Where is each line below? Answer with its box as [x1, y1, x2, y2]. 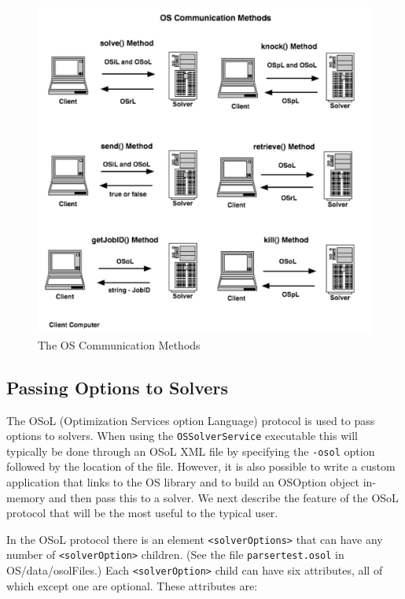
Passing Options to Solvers [6, 375, 228, 399]
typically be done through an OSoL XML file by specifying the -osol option [6, 442, 375, 459]
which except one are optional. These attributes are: [6, 577, 258, 593]
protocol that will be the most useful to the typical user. [6, 505, 278, 521]
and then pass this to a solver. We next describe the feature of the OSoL [49, 489, 399, 505]
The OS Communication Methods [38, 336, 201, 353]
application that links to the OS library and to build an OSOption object [6, 474, 360, 490]
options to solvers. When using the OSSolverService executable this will [6, 427, 358, 444]
